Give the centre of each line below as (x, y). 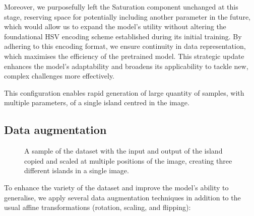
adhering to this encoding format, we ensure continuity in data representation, (125, 46)
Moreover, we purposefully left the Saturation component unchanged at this (121, 7)
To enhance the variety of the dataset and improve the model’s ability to (116, 187)
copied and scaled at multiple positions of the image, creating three (128, 160)
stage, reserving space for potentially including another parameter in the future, (127, 16)
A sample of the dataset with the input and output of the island (123, 151)
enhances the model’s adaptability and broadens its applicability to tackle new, (126, 66)
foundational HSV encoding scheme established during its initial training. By (123, 36)
